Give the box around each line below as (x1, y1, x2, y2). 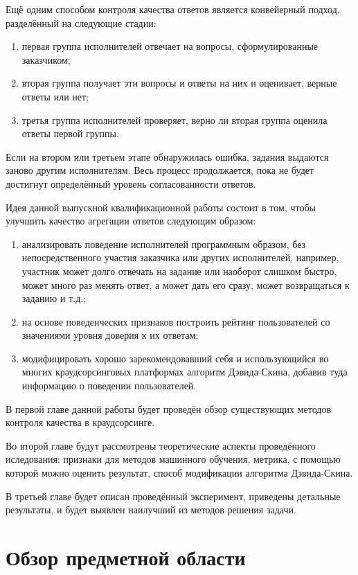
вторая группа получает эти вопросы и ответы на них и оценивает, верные (21, 76, 337, 90)
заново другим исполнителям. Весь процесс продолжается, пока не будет (6, 163, 314, 177)
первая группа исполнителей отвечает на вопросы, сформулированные (21, 39, 319, 53)
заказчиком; (21, 52, 71, 67)
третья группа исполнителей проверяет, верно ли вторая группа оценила (21, 112, 328, 127)
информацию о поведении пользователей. (21, 378, 197, 393)
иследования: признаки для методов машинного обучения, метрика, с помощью (6, 452, 341, 466)
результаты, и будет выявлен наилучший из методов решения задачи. (6, 502, 296, 517)
